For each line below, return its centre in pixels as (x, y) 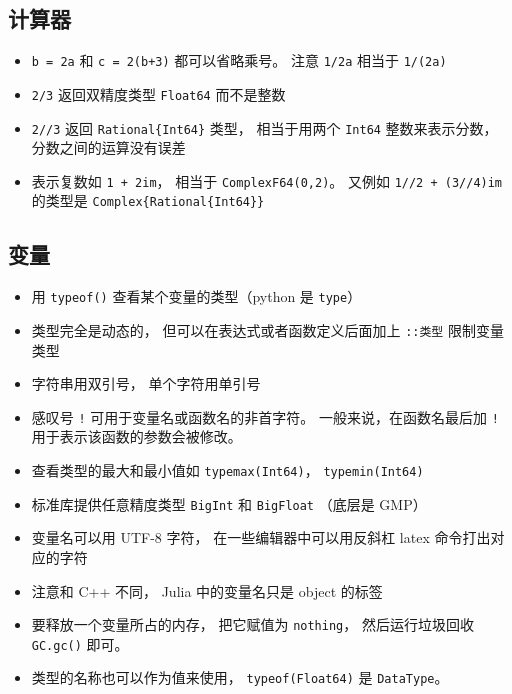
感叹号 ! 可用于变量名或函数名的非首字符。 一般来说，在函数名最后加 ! (265, 416)
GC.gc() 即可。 (80, 643)
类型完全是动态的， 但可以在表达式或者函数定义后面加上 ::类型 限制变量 (267, 329)
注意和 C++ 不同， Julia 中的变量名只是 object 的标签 (207, 590)
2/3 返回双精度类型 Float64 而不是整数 (158, 93)
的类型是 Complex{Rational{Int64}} (148, 200)
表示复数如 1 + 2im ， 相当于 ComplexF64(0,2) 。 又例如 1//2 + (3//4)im (267, 180)
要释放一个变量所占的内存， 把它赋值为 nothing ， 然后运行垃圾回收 (252, 624)
